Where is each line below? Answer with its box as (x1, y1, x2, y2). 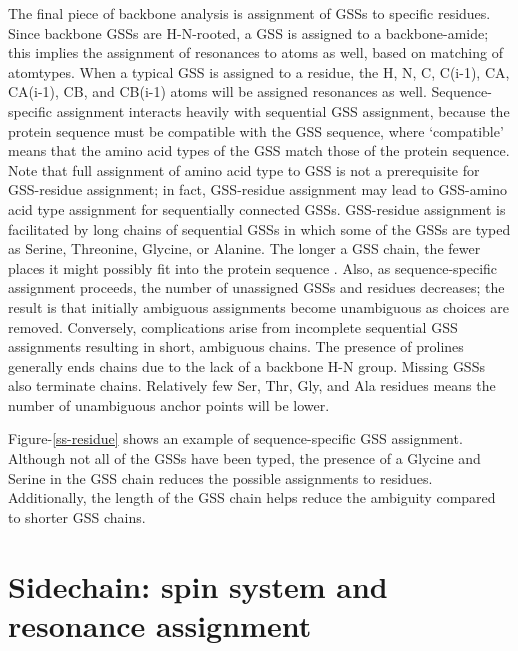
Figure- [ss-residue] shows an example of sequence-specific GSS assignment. (8, 428, 463, 449)
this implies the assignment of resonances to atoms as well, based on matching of (8, 42, 503, 63)
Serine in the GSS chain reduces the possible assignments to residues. (8, 467, 433, 488)
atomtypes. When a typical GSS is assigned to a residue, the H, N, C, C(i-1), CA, (8, 61, 510, 82)
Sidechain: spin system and (8, 565, 388, 606)
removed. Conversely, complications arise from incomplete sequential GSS (8, 316, 458, 337)
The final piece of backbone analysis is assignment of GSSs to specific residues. (8, 3, 491, 23)
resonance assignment (8, 604, 312, 645)
